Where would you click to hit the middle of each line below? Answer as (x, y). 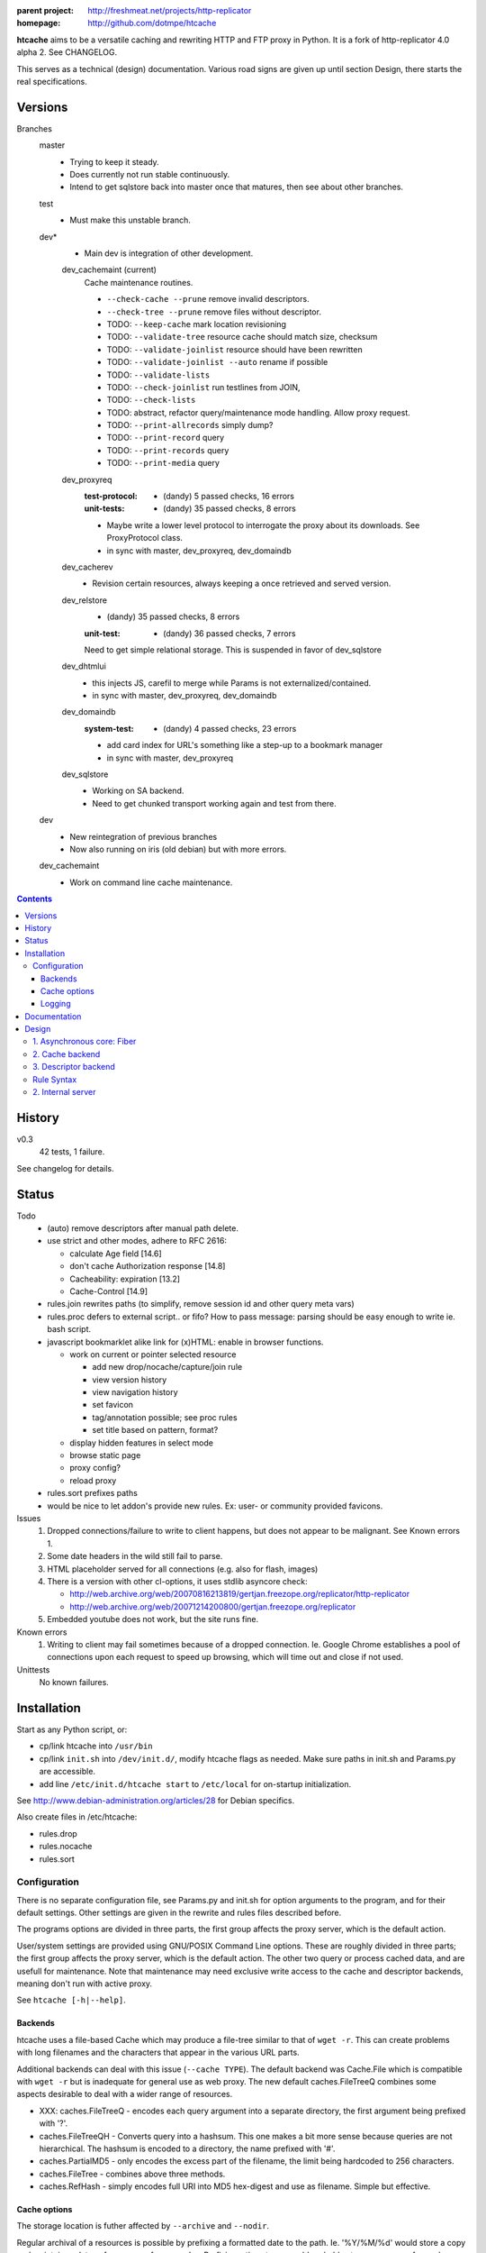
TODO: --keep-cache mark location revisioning (197, 324)
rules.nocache (66, 1847)
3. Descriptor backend (74, 1067)
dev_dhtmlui (84, 666)
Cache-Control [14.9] (109, 1291)
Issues (29, 1518)
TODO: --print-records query (168, 450)
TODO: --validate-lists (158, 375)
